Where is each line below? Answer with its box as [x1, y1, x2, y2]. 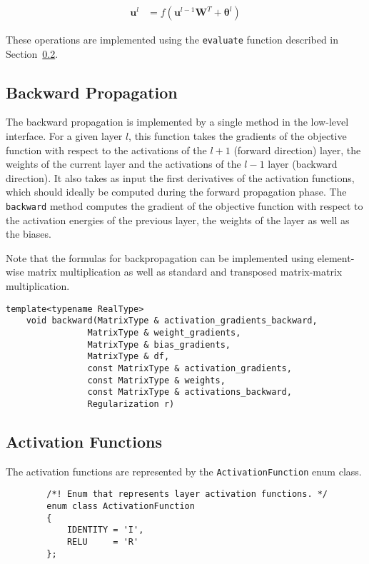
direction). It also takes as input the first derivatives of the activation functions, [6, 170, 355, 185]
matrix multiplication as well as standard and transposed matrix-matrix [27, 264, 343, 279]
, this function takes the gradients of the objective [128, 129, 347, 143]
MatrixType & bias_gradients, [87, 339, 231, 350]
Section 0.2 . [6, 46, 59, 61]
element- [317, 250, 355, 265]
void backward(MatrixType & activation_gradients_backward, [26, 316, 318, 326]
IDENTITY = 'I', [66, 525, 144, 535]
